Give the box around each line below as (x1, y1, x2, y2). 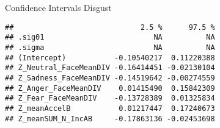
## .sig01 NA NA (5, 33, 215, 42)
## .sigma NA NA (5, 43, 215, 52)
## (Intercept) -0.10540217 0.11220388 (5, 53, 215, 62)
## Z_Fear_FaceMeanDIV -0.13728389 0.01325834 (5, 94, 215, 103)
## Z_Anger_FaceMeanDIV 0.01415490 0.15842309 (5, 84, 215, 93)
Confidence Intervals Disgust (5, 1, 112, 13)
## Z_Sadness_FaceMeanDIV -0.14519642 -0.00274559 (5, 73, 215, 82)
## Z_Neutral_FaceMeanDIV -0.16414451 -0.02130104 (5, 63, 215, 73)
